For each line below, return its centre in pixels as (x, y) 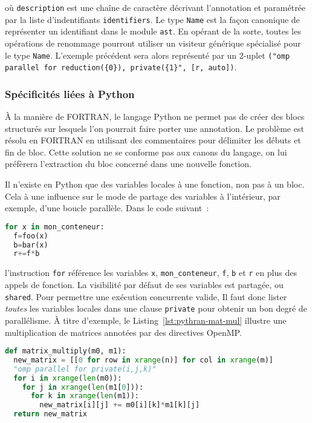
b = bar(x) (31, 245)
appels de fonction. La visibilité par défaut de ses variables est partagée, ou (144, 284)
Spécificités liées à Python (70, 93)
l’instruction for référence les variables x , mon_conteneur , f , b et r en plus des (151, 273)
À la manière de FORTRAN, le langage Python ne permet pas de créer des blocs (155, 116)
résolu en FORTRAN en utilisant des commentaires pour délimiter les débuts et (153, 140)
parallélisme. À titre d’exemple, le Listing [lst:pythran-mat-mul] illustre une (146, 320)
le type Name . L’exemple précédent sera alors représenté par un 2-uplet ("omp (148, 55)
